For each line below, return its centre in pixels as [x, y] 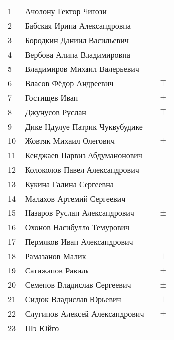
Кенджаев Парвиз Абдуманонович [84, 155]
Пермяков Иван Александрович [79, 241]
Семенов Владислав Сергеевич [78, 285]
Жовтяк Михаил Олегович [70, 141]
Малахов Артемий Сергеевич [75, 198]
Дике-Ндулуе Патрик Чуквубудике [84, 126]
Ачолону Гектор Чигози [66, 11]
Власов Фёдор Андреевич [69, 83]
